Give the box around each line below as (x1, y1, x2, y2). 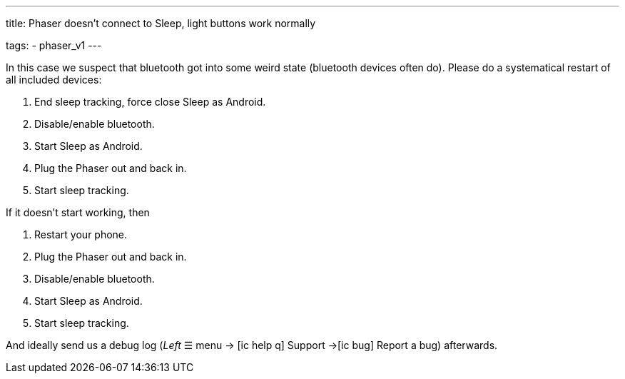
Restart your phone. (34, 228, 128, 241)
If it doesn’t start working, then (6, 206, 150, 218)
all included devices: (6, 74, 102, 86)
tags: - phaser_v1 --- (6, 39, 102, 51)
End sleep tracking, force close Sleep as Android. (34, 96, 266, 108)
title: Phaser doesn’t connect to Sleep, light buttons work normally (6, 17, 316, 29)
